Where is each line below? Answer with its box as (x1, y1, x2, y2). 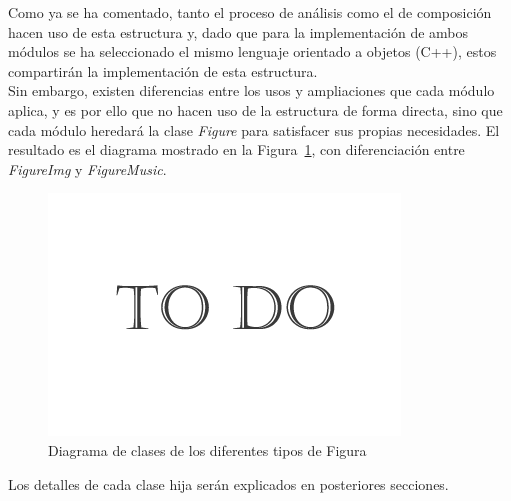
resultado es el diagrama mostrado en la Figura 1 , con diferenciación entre (8, 139, 465, 160)
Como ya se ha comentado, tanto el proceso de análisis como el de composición (8, 2, 492, 22)
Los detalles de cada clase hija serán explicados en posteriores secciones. (8, 473, 449, 494)
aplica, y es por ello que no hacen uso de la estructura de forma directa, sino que (8, 99, 503, 120)
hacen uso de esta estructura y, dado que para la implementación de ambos (8, 21, 469, 42)
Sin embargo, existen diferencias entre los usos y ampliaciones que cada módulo (8, 80, 495, 101)
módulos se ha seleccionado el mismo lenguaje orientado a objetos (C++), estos (8, 41, 497, 62)
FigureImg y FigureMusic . (8, 158, 167, 179)
